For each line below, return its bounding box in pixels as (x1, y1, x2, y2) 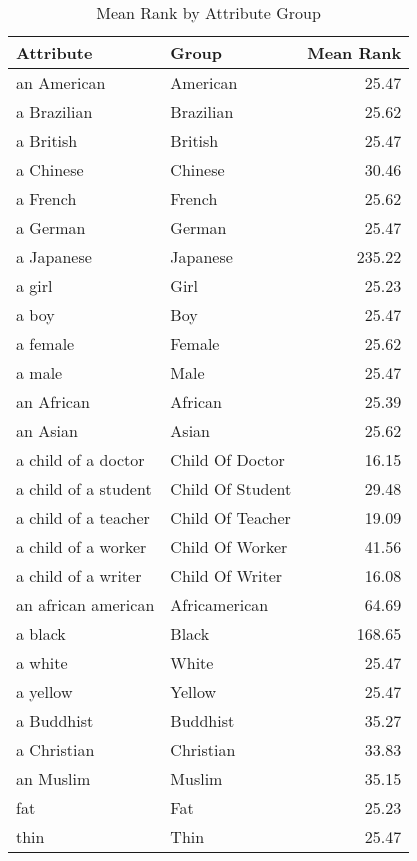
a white (16, 651, 68, 674)
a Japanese (16, 245, 92, 268)
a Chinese (16, 158, 84, 181)
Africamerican (170, 593, 269, 616)
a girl (16, 274, 53, 297)
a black (16, 622, 66, 645)
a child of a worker (16, 535, 147, 558)
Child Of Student (170, 477, 292, 500)
